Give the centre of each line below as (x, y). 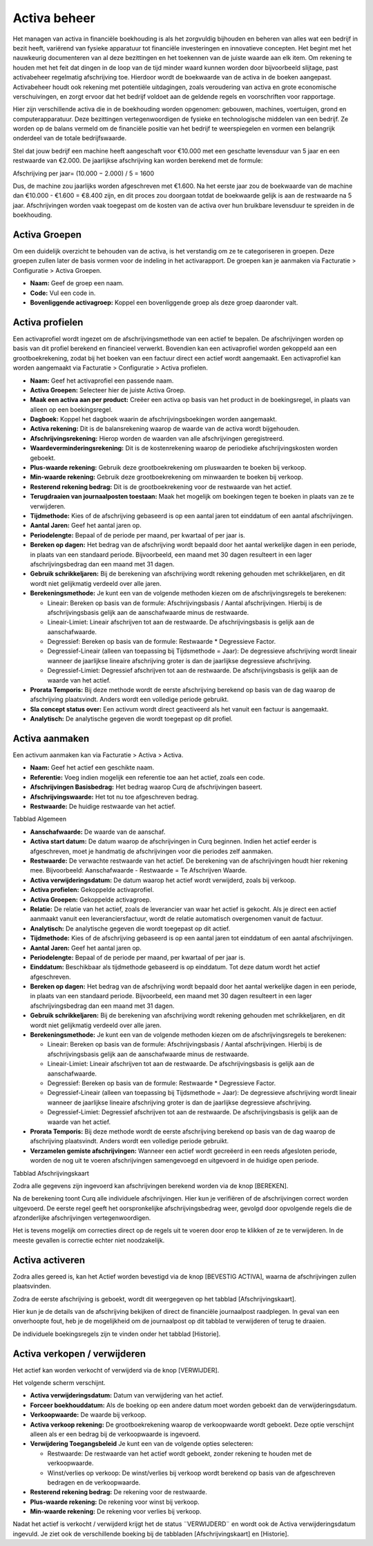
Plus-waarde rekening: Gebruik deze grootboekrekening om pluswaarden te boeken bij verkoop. (168, 468)
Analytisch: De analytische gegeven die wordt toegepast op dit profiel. (131, 719)
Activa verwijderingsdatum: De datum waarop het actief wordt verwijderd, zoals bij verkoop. (163, 880)
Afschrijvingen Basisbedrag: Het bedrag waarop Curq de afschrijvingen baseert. (146, 787)
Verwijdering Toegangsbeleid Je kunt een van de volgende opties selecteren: (142, 1444)
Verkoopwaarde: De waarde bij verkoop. (88, 1415)
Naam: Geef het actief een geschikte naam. (92, 767)
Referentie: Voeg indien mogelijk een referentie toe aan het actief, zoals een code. (147, 777)
